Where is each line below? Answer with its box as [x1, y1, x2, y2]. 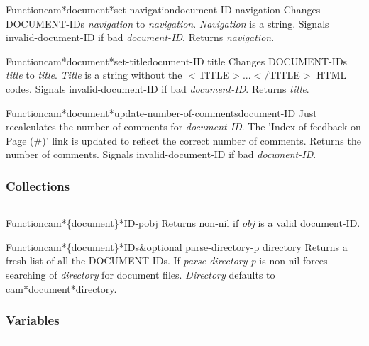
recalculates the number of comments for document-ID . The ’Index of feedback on [6, 119, 361, 134]
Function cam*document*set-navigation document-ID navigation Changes [6, 2, 321, 16]
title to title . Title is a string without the [6, 67, 182, 82]
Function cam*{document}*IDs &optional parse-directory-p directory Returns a [6, 239, 348, 254]
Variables [6, 311, 60, 329]
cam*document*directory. [6, 281, 117, 296]
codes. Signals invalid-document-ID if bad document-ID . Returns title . [6, 81, 309, 96]
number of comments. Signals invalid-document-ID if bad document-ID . [6, 147, 316, 162]
